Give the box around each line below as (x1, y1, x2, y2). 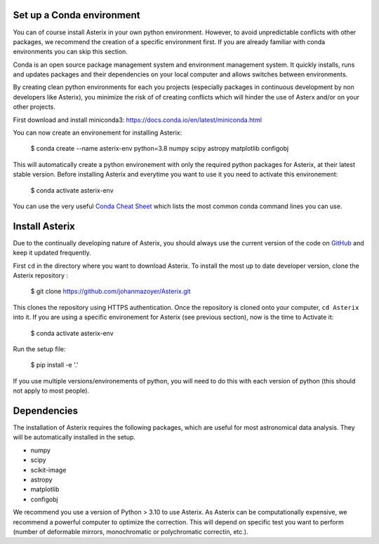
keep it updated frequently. (13, 249, 91, 257)
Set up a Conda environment (13, 9, 140, 21)
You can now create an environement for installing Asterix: (13, 128, 182, 137)
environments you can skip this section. (13, 48, 128, 56)
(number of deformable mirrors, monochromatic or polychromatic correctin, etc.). (13, 528, 248, 536)
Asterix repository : (13, 271, 69, 280)
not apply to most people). (13, 386, 90, 395)
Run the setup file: (13, 345, 66, 353)
